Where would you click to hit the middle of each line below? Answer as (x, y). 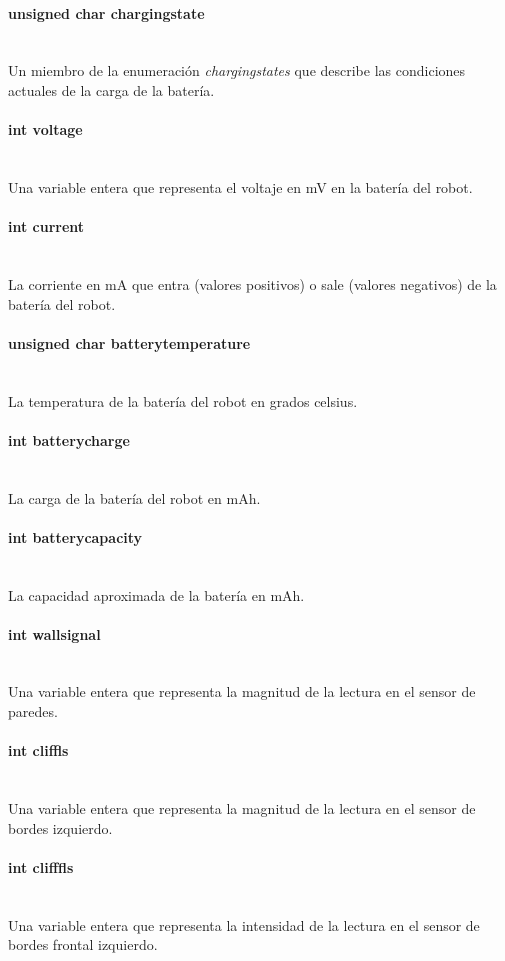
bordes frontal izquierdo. (83, 944)
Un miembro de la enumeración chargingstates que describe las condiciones (237, 70)
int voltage (45, 129)
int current (46, 226)
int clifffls (41, 866)
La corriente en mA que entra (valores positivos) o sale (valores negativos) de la (252, 283)
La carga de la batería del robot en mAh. (134, 497)
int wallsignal (54, 633)
